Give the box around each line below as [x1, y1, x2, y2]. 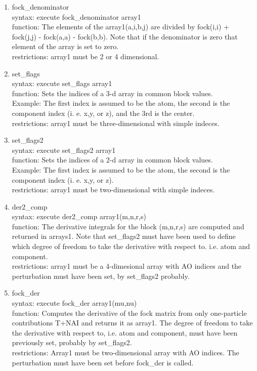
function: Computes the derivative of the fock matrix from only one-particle [12, 307, 247, 318]
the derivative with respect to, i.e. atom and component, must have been [12, 327, 238, 338]
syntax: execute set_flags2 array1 [12, 144, 116, 155]
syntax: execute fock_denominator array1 [12, 11, 141, 22]
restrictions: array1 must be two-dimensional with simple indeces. [12, 184, 215, 195]
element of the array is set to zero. [12, 41, 119, 52]
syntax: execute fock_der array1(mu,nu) [12, 298, 137, 308]
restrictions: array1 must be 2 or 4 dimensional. [12, 51, 159, 61]
